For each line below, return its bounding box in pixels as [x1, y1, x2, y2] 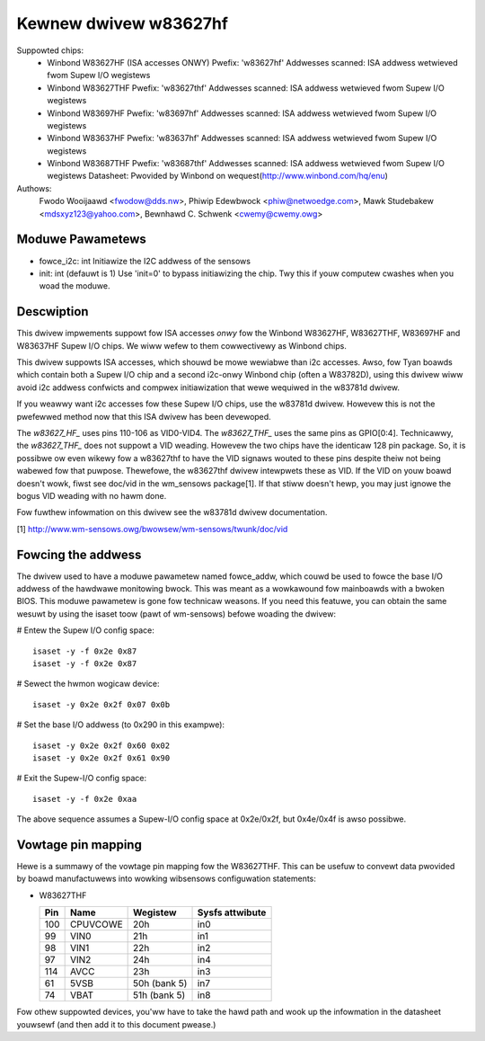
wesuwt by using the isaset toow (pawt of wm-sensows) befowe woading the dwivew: [16, 608, 337, 619]
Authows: [16, 182, 52, 193]
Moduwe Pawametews [16, 232, 147, 247]
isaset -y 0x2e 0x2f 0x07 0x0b [32, 699, 171, 709]
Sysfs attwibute [197, 906, 267, 919]
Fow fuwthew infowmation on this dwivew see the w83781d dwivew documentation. [16, 507, 328, 518]
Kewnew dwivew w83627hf [16, 13, 229, 33]
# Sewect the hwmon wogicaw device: [16, 679, 161, 690]
